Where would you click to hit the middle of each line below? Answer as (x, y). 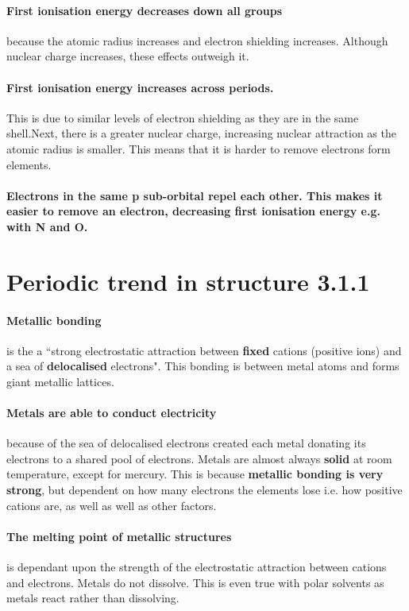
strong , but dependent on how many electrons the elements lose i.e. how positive (204, 490)
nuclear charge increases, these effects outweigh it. (128, 56)
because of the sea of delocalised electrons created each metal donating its (186, 443)
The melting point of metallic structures (119, 536)
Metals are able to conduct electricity (112, 413)
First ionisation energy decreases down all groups (145, 10)
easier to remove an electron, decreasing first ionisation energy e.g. (193, 211)
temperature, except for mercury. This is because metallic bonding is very (195, 474)
